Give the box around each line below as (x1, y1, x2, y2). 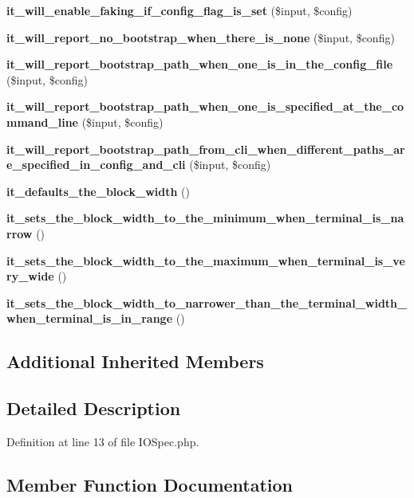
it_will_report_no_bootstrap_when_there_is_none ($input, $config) (6, 29, 395, 45)
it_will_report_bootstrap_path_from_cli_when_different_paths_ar (6, 140, 405, 157)
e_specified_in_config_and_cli (6, 156, 186, 173)
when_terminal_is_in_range (6, 310, 173, 327)
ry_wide (6, 268, 54, 284)
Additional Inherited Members (6, 349, 264, 374)
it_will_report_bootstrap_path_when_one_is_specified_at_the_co (6, 98, 404, 115)
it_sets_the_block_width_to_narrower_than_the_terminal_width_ (6, 294, 408, 311)
